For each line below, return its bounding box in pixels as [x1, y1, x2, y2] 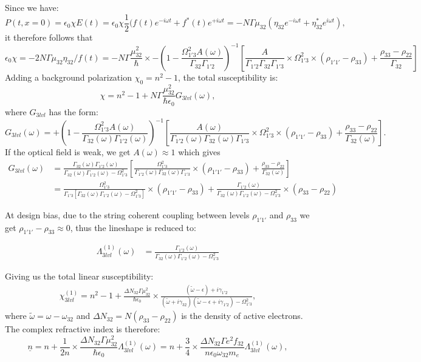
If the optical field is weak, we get [5, 146, 131, 158]
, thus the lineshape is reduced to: [70, 221, 196, 233]
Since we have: [5, 1, 59, 13]
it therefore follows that [5, 30, 93, 43]
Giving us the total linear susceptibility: [5, 270, 154, 283]
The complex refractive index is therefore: [5, 323, 160, 335]
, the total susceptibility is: [177, 70, 278, 83]
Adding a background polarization [5, 70, 132, 83]
